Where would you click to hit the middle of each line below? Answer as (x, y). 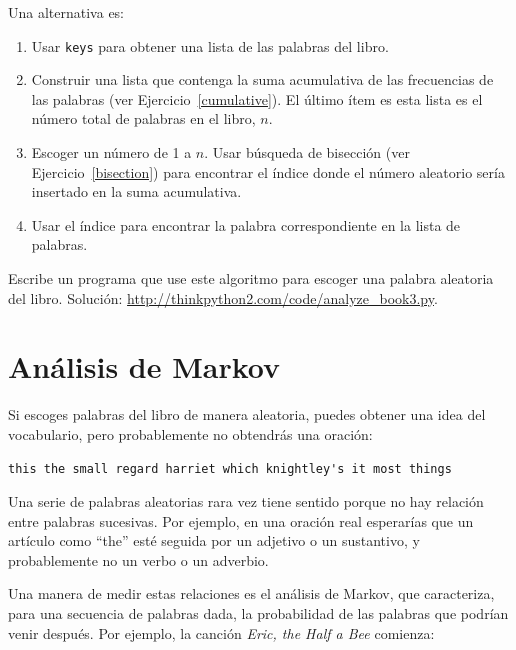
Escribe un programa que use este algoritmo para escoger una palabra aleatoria (251, 278)
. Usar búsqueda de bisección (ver (307, 152)
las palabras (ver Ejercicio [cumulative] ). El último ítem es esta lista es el (257, 98)
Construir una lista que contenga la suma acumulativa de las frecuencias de (262, 79)
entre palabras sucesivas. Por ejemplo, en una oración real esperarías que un (241, 520)
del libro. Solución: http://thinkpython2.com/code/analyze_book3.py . (223, 297)
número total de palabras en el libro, (143, 118)
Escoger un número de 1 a (111, 152)
